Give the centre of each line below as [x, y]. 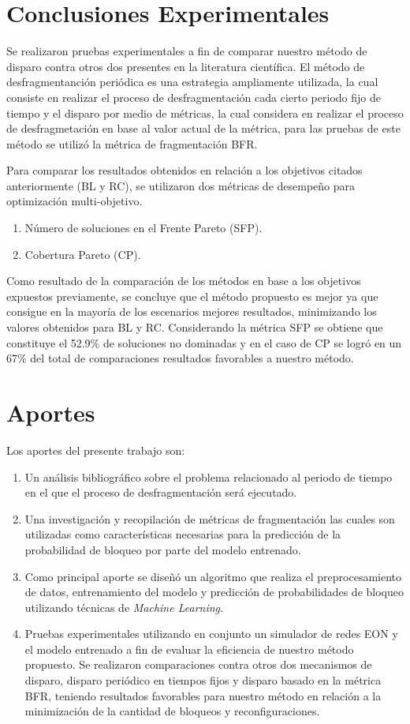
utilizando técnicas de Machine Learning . [124, 607]
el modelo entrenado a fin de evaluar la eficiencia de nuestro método [189, 649]
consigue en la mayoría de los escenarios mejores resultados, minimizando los [192, 311]
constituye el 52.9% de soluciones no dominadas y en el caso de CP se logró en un [204, 342]
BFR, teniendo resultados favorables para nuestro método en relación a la [203, 695]
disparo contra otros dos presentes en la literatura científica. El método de [186, 66]
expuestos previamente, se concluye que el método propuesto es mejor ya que [192, 296]
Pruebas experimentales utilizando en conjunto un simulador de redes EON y [211, 634]
